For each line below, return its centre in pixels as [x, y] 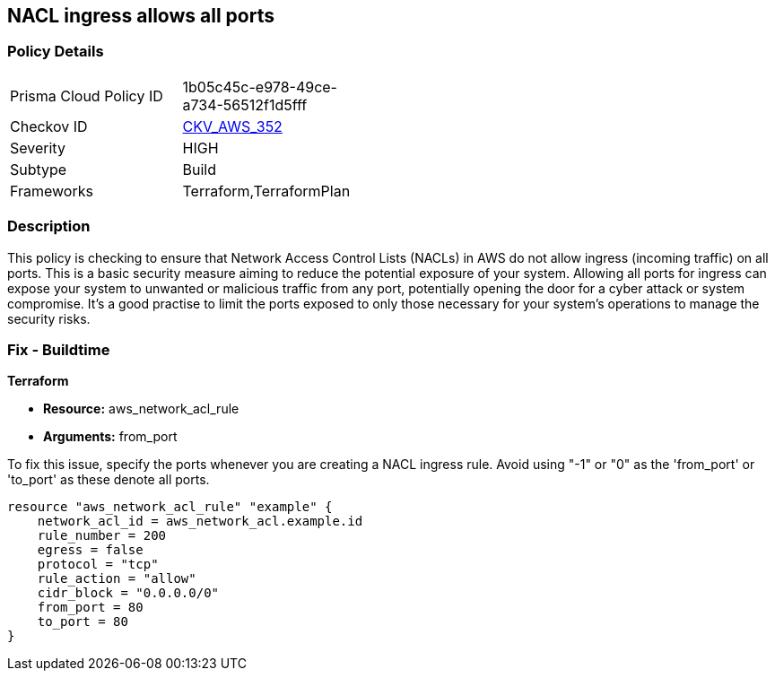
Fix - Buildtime [59, 349]
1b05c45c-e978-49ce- [260, 87]
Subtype [39, 169]
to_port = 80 [83, 622]
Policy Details [56, 52]
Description [49, 226]
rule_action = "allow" [117, 579]
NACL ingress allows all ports [141, 16]
